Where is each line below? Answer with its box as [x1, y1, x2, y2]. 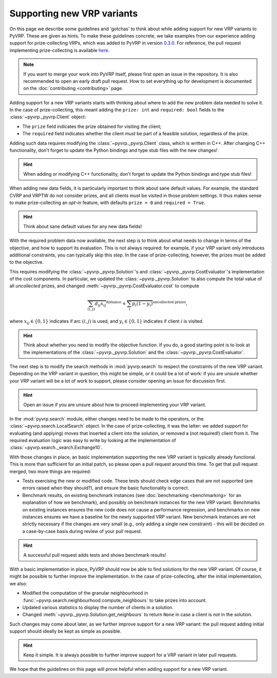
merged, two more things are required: [9, 468, 91, 474]
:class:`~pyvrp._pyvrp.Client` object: [9, 114, 86, 120]
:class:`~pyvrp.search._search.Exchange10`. [9, 445, 103, 451]
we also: [9, 580, 28, 587]
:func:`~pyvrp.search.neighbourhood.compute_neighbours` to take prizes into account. [22, 597, 207, 603]
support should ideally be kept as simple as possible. [9, 628, 122, 634]
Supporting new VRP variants [9, 8, 138, 19]
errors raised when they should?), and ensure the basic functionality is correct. [22, 485, 189, 491]
